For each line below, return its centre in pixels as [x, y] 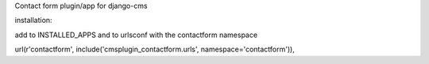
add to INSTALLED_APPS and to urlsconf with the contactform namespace [136, 35]
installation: [33, 21]
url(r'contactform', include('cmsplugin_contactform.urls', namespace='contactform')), [155, 49]
